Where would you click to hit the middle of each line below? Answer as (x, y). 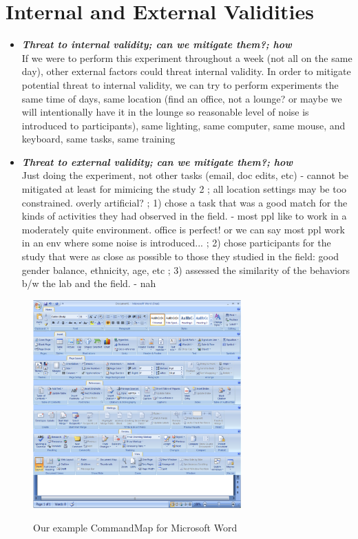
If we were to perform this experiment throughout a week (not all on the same (187, 57)
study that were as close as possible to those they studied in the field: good (180, 256)
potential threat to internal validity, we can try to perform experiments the (180, 84)
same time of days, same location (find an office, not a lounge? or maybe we (182, 98)
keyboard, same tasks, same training (98, 139)
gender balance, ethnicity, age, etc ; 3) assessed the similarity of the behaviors (186, 269)
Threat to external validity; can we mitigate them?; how (157, 161)
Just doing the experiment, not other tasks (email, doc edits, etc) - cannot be (185, 175)
